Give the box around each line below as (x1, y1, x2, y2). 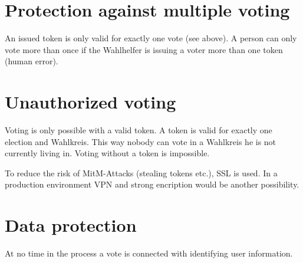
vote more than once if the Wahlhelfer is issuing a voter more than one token (5, 43, 283, 55)
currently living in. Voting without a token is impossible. (5, 147, 210, 159)
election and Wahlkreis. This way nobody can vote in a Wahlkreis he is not (5, 135, 276, 147)
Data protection (5, 213, 137, 237)
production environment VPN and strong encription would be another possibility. (5, 178, 299, 190)
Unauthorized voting (5, 90, 176, 114)
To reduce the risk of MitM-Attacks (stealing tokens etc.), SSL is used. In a (5, 166, 278, 179)
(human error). (5, 55, 58, 67)
